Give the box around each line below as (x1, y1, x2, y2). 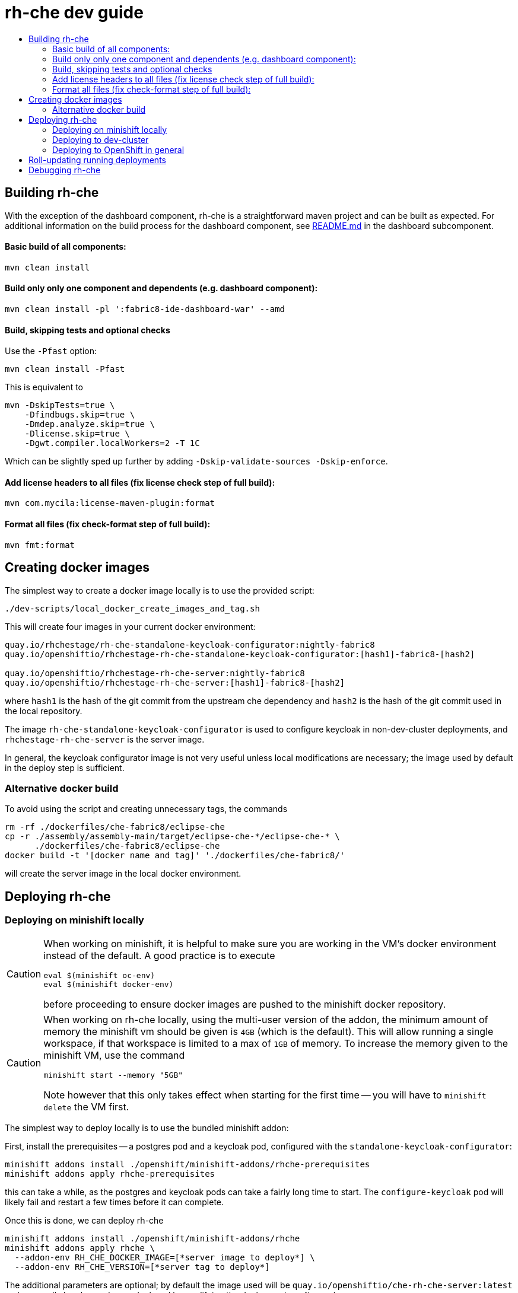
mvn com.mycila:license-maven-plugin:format (5, 498, 215, 508)
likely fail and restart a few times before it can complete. (5, 1196, 224, 1207)
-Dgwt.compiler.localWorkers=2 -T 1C (24, 438, 200, 448)
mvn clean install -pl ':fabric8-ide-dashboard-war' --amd (5, 304, 285, 314)
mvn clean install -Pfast (5, 364, 125, 374)
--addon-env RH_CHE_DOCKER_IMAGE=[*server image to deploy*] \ (14, 1252, 315, 1262)
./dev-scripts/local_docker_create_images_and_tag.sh (5, 603, 260, 613)
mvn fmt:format (5, 540, 75, 550)
